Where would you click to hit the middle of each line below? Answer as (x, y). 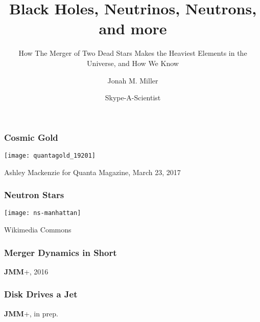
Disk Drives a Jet (41, 294)
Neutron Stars (34, 195)
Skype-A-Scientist (133, 98)
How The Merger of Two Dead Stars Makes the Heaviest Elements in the (133, 53)
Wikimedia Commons (38, 230)
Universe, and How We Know (133, 63)
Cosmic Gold (31, 137)
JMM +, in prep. (31, 313)
